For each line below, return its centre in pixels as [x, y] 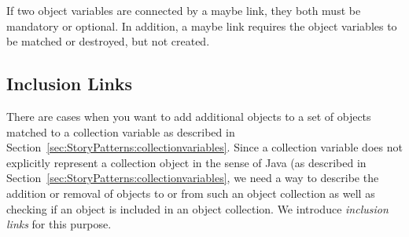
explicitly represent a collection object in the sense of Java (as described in [186, 162]
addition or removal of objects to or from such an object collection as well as [191, 193]
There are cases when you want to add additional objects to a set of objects [189, 116]
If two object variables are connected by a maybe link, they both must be [184, 10]
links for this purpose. [59, 224]
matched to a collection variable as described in [121, 131]
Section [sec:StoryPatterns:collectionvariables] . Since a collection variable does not [204, 147]
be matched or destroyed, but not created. [108, 41]
